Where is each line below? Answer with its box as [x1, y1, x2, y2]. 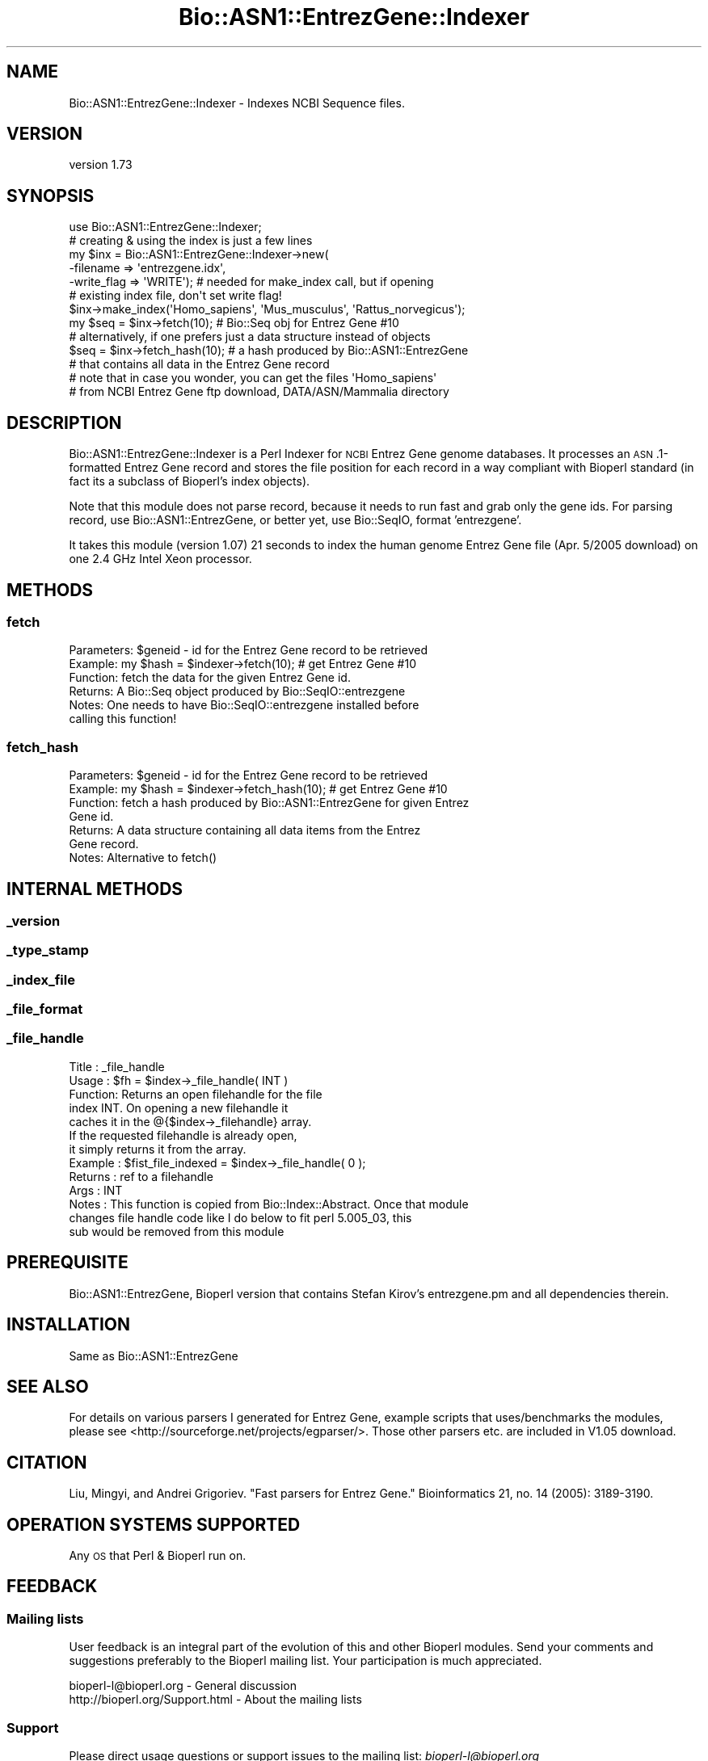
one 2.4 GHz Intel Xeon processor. [69, 552, 252, 566]
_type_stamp [6, 942, 89, 959]
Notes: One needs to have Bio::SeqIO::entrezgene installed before [69, 698, 419, 712]
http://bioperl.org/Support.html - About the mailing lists [69, 1692, 362, 1707]
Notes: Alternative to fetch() [69, 851, 217, 865]
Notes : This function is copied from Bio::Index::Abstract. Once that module [69, 1196, 469, 1211]
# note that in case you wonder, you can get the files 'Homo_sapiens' [69, 371, 437, 385]
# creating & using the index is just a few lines [69, 233, 313, 248]
